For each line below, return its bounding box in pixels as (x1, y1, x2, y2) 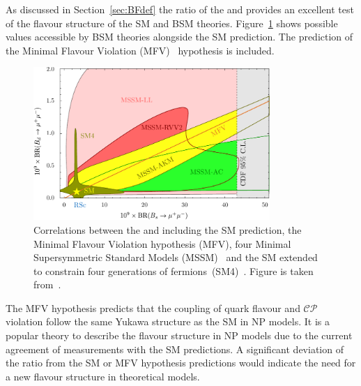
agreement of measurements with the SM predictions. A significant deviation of (6, 341, 344, 356)
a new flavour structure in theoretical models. (6, 369, 200, 383)
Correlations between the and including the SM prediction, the (33, 222, 302, 237)
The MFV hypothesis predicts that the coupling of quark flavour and (6, 300, 300, 315)
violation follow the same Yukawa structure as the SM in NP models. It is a (6, 314, 330, 329)
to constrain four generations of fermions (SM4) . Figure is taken (33, 263, 314, 278)
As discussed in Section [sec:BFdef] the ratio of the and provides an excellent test (6, 2, 354, 16)
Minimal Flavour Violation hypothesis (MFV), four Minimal (33, 236, 291, 251)
